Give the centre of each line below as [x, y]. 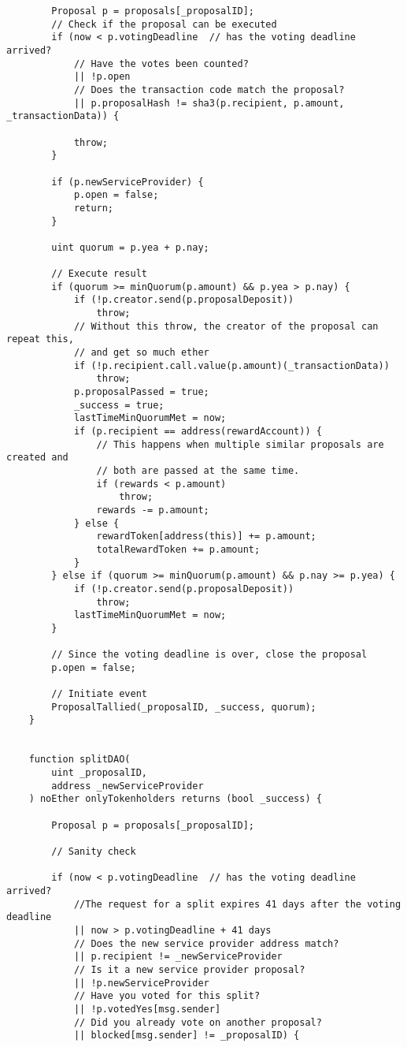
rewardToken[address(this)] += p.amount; [206, 537]
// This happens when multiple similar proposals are [240, 444]
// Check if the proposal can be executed [164, 24]
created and [37, 458]
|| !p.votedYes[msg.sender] [147, 1009]
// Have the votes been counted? [161, 63]
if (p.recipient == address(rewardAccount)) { [198, 431]
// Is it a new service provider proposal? [189, 969]
